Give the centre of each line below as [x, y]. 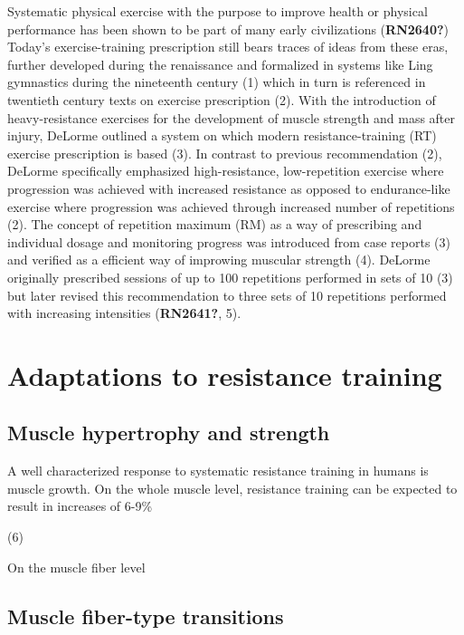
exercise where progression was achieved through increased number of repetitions [231, 206]
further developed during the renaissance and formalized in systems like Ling [220, 64]
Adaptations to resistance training [225, 375]
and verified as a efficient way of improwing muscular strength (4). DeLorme [219, 260]
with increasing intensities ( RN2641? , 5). [124, 313]
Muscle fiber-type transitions [146, 616]
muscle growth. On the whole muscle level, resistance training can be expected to [232, 488]
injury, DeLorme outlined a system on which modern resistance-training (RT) [222, 135]
